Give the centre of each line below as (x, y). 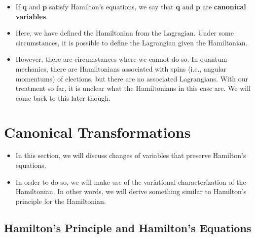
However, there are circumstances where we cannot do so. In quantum (121, 59)
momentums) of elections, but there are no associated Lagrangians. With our (132, 78)
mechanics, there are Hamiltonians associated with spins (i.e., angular (121, 68)
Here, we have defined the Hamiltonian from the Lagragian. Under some (125, 33)
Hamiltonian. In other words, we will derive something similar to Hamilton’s (131, 191)
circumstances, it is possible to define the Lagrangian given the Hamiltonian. (131, 42)
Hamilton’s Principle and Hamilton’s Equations (128, 227)
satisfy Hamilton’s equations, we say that (111, 6)
